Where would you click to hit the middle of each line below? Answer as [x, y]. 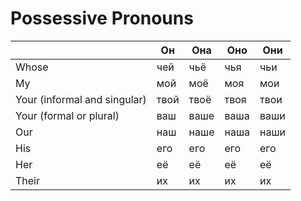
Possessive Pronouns [102, 18]
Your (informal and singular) [81, 99]
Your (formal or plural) [67, 115]
